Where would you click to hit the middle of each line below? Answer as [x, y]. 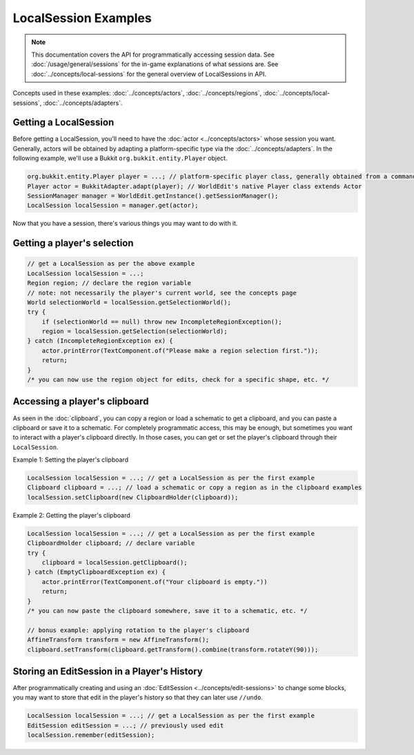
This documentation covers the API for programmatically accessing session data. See [153, 55]
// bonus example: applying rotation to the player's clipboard [138, 630]
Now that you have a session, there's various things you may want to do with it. [125, 224]
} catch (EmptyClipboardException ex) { [96, 572]
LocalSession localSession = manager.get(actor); [113, 206]
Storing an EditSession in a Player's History [108, 671]
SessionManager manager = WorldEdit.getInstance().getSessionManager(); [153, 196]
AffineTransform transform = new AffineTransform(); [118, 640]
